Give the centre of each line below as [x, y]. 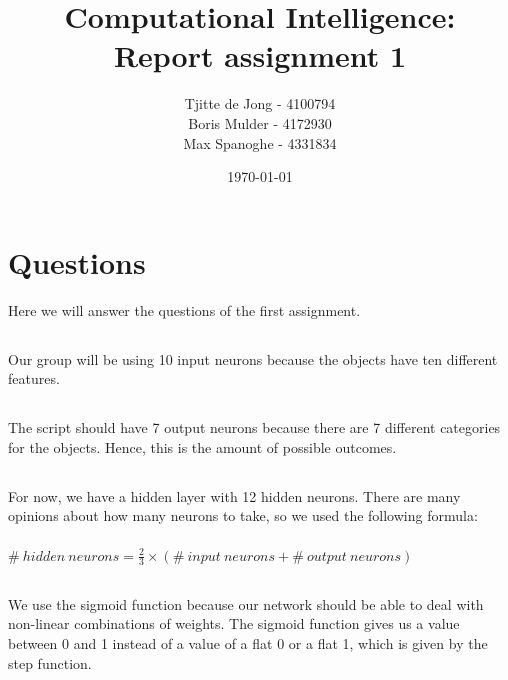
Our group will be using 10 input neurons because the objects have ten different [253, 358]
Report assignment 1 [260, 55]
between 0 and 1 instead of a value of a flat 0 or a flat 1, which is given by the [248, 642]
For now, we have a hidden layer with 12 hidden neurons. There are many [234, 495]
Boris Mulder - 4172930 [260, 122]
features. [34, 378]
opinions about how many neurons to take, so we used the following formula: [243, 515]
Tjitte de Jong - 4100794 [260, 103]
